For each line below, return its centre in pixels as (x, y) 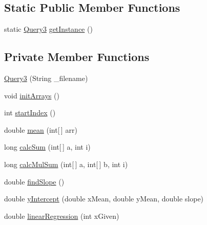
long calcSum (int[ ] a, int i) (47, 147)
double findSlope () (34, 181)
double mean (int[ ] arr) (41, 129)
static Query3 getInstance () (48, 29)
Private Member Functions (77, 57)
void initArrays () (32, 95)
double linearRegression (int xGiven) (62, 216)
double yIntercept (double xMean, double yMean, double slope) (104, 199)
